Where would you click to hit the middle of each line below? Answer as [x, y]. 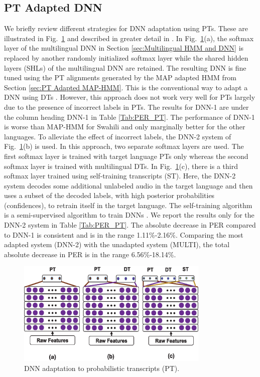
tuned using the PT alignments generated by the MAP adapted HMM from [120, 77]
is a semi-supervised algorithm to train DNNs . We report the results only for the [129, 215]
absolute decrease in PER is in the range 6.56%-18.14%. [90, 254]
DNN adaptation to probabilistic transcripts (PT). [102, 368]
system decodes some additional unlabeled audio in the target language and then [128, 185]
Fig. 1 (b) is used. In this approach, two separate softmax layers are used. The [124, 146]
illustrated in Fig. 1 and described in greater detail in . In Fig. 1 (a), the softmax [129, 38]
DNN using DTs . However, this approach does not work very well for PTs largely [130, 97]
